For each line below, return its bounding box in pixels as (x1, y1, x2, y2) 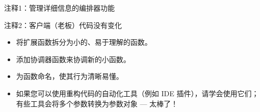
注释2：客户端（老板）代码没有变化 (4, 19, 122, 30)
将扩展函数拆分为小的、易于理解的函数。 (16, 37, 152, 47)
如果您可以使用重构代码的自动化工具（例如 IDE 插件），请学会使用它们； (16, 88, 259, 98)
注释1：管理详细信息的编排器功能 (4, 3, 115, 13)
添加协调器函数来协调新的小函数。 (16, 53, 131, 64)
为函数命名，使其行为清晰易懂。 (16, 71, 123, 81)
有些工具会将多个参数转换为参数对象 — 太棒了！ (16, 98, 178, 108)
